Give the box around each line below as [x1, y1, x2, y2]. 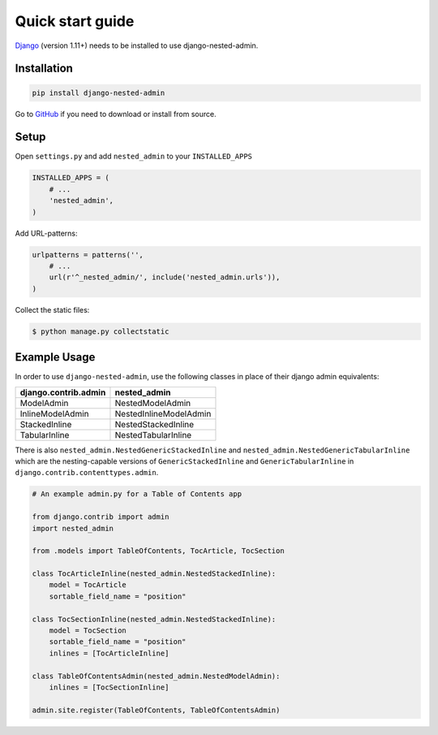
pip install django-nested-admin [32, 88, 165, 97]
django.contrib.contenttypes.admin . [15, 468, 159, 478]
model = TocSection [49, 626, 127, 635]
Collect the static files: [15, 305, 90, 314]
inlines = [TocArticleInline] [49, 648, 170, 658]
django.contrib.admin [19, 387, 106, 398]
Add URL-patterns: [15, 228, 78, 238]
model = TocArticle [49, 581, 127, 590]
